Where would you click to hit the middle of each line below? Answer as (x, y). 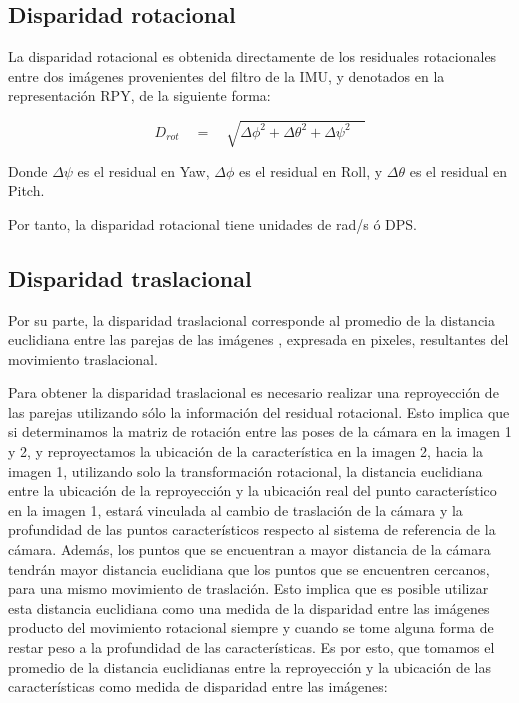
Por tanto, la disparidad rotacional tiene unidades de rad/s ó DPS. (212, 223)
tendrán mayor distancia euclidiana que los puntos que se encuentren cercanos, (249, 568)
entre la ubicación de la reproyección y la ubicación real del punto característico (252, 490)
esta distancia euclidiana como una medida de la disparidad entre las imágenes (249, 607)
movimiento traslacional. (83, 358)
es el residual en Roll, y (310, 170)
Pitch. (26, 190)
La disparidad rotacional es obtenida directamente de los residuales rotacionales (252, 56)
